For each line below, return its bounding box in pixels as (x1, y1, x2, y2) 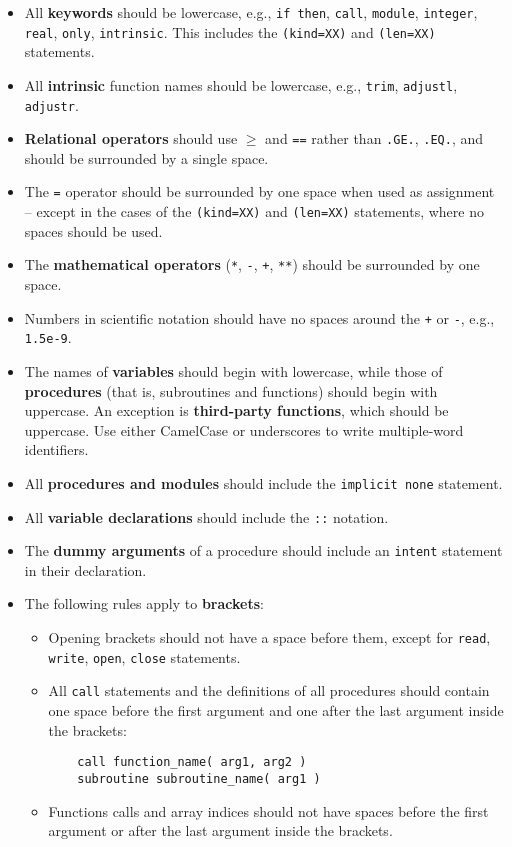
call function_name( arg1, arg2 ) (77, 755, 307, 770)
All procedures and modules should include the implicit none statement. (24, 472, 503, 493)
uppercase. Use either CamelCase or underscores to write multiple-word (24, 419, 464, 440)
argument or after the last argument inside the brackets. (48, 820, 393, 841)
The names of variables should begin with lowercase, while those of (24, 360, 443, 381)
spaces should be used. (24, 220, 163, 241)
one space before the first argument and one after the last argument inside (48, 700, 504, 721)
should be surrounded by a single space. (24, 147, 269, 168)
